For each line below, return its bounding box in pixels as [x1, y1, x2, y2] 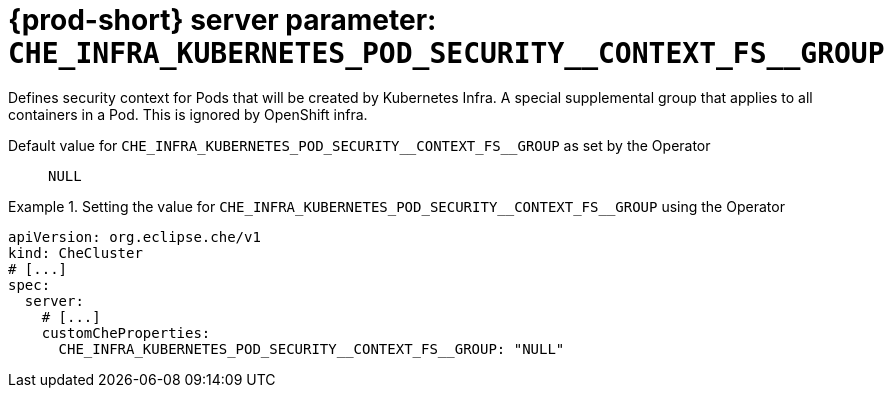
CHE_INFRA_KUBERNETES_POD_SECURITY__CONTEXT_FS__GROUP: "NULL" [58, 340, 565, 357]
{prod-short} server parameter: [8, 3, 437, 37]
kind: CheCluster [8, 244, 143, 261]
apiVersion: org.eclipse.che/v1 [8, 228, 261, 245]
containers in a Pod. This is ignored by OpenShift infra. [8, 105, 368, 123]
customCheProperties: [41, 324, 211, 341]
